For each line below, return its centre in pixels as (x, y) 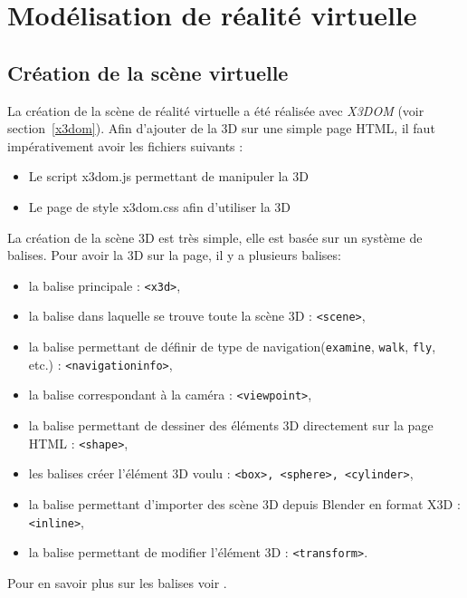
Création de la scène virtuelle (148, 72)
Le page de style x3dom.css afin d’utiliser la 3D (160, 206)
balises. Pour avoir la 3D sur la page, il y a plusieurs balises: (174, 255)
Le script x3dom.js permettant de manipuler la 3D (168, 176)
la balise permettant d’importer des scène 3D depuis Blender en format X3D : (244, 503)
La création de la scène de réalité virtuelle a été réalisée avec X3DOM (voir (216, 110)
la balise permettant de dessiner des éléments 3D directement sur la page (231, 425)
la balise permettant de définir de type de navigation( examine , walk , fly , (232, 347)
